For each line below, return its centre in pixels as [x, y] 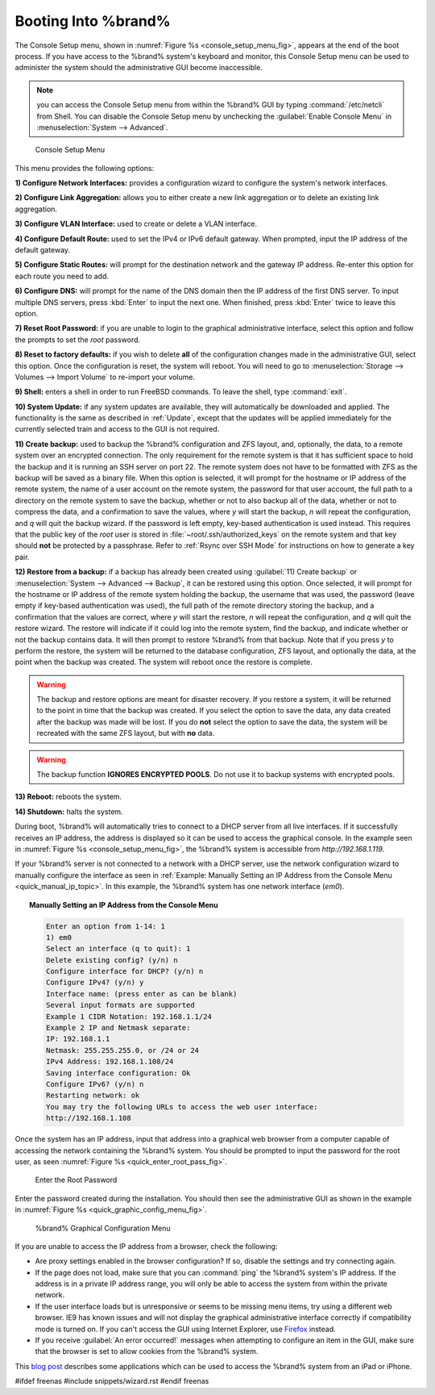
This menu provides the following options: [85, 168]
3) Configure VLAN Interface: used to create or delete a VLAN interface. [136, 224]
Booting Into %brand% [93, 21]
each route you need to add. [62, 276]
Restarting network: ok [93, 1096]
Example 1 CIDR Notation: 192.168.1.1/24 [129, 1016]
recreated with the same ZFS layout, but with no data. [126, 733]
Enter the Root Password [76, 1180]
